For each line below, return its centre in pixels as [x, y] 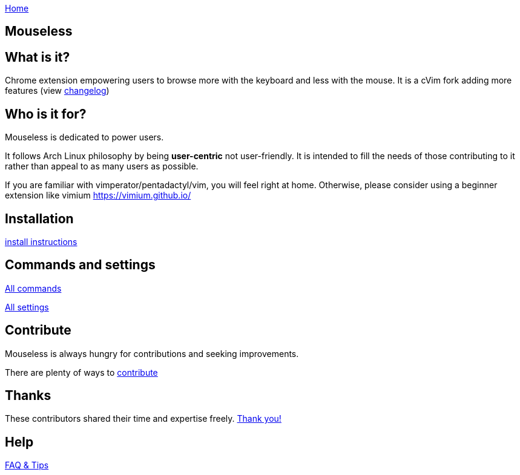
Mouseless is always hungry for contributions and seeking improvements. [152, 353]
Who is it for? [46, 114]
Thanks [28, 396]
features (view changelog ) [57, 91]
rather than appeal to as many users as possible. [102, 166]
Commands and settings [80, 265]
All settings [27, 307]
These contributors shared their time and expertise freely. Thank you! [143, 419]
